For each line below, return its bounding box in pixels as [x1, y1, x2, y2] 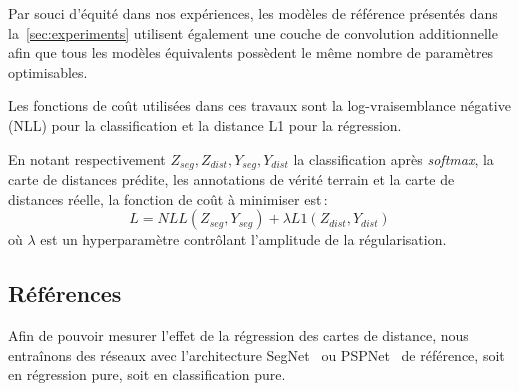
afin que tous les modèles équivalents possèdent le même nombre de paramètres [8, 42, 494, 63]
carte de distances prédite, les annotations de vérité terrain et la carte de [8, 169, 455, 190]
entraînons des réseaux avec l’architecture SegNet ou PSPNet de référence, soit [8, 344, 505, 365]
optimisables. [8, 61, 88, 82]
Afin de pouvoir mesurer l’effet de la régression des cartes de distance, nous [8, 325, 469, 345]
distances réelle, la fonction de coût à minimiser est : [8, 188, 328, 209]
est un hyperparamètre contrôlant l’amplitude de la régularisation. [40, 229, 447, 250]
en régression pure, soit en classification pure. [8, 364, 286, 385]
